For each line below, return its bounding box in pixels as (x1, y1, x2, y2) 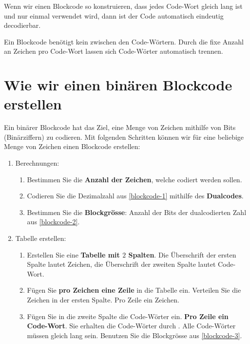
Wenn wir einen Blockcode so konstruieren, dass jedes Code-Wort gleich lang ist (4, 1, 243, 11)
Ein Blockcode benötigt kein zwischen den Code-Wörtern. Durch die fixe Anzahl (4, 36, 244, 46)
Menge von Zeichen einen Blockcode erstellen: (4, 141, 140, 151)
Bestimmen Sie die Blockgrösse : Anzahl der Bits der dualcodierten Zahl (27, 207, 247, 217)
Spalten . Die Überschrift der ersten (128, 249, 236, 259)
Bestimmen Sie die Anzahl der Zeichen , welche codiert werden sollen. (27, 174, 242, 184)
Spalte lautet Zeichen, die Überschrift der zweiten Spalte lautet (27, 259, 216, 269)
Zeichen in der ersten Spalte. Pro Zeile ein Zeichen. (27, 295, 179, 304)
